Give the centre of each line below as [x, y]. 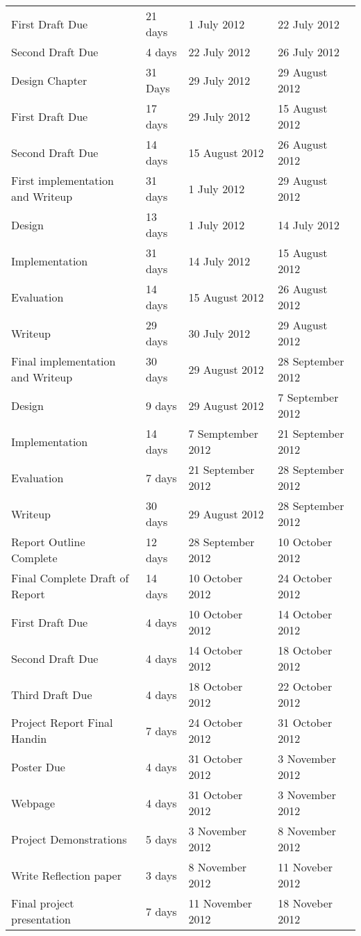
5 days [161, 839]
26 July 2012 [309, 52]
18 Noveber [305, 903]
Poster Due [38, 766]
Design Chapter [49, 80]
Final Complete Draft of [70, 578]
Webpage [33, 803]
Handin [29, 738]
